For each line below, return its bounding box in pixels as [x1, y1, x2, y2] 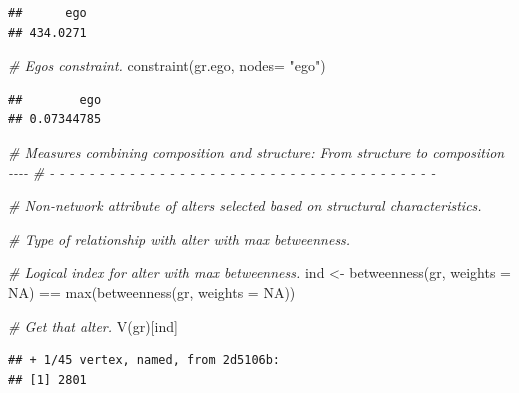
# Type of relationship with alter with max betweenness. [8, 228, 351, 249]
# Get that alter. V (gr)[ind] [8, 315, 178, 336]
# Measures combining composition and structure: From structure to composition [8, 141, 505, 162]
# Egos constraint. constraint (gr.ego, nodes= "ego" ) [8, 55, 326, 76]
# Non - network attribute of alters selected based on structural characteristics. [8, 195, 482, 216]
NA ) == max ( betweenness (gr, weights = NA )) [8, 281, 296, 302]
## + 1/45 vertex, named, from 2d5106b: [8, 353, 281, 368]
